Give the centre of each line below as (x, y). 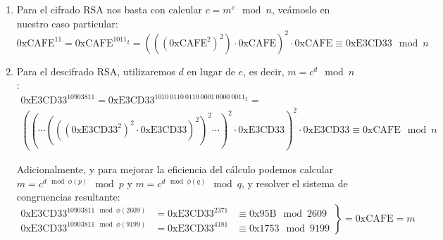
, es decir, (264, 71)
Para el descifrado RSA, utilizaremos (96, 71)
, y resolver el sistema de (295, 183)
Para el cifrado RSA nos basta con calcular (109, 9)
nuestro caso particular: (67, 23)
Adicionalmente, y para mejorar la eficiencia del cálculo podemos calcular (175, 169)
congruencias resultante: (68, 197)
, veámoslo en (301, 9)
